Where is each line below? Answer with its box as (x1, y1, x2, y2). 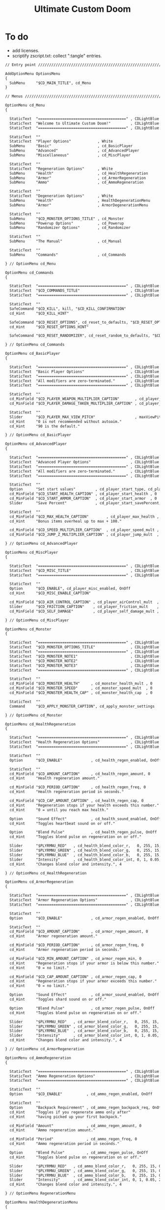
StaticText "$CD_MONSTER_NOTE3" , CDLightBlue (9, 663, 160, 668)
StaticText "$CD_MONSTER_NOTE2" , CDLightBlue (9, 658, 160, 663)
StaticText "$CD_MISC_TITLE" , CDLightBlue (9, 568, 160, 573)
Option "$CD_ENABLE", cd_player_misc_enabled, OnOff (9, 586, 131, 591)
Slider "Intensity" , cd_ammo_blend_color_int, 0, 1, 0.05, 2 (9, 1177, 162, 1182)
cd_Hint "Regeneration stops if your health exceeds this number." (9, 803, 160, 808)
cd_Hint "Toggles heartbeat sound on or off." (9, 821, 115, 826)
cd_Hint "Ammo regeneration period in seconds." (9, 1141, 120, 1146)
